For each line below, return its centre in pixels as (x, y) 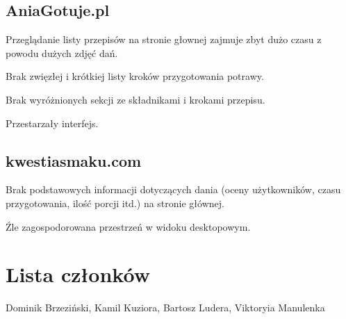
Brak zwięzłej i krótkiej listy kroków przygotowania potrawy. (135, 76)
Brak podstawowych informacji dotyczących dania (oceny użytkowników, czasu (173, 189)
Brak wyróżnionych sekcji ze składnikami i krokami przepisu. (135, 99)
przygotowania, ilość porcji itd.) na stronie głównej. (115, 203)
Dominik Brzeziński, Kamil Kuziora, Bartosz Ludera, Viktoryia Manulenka (165, 308)
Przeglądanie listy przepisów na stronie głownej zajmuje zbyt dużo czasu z (164, 39)
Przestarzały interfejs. (52, 123)
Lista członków (78, 274)
